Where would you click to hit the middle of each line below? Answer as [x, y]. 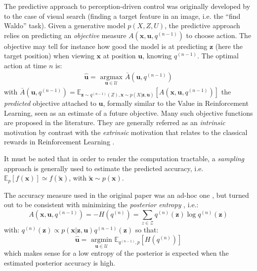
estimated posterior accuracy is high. [60, 262]
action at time [25, 65]
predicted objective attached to [50, 103]
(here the [229, 46]
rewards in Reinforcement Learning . [59, 142]
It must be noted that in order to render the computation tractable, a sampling [124, 158]
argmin [101, 240]
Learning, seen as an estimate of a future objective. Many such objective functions [128, 113]
